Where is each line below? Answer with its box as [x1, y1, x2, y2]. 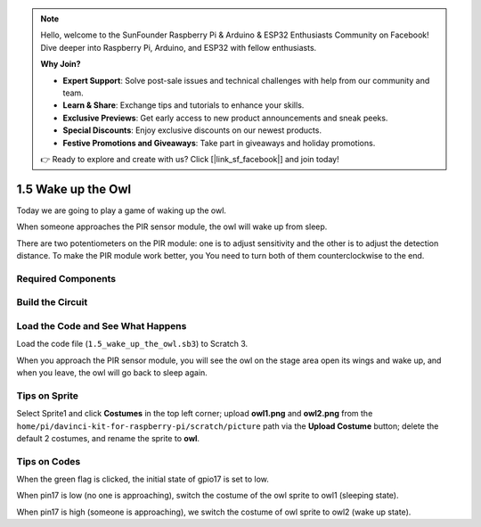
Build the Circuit [16, 296, 88, 309]
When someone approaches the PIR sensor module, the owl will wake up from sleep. [16, 221, 328, 232]
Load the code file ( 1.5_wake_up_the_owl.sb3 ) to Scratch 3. [16, 339, 249, 350]
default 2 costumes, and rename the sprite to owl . [16, 432, 200, 443]
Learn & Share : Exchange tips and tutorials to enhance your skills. [62, 100, 305, 111]
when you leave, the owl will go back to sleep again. [16, 367, 208, 378]
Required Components [16, 272, 116, 284]
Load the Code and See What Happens [16, 319, 187, 332]
